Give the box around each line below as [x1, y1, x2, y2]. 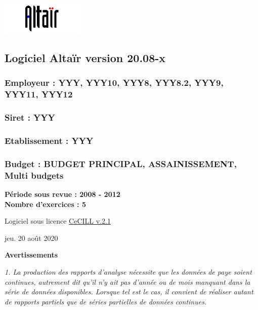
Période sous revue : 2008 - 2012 [5, 188, 120, 199]
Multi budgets [5, 169, 64, 181]
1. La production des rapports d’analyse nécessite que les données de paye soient [5, 266, 252, 277]
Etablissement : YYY [5, 134, 94, 146]
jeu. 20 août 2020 [5, 232, 58, 243]
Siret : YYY [5, 111, 55, 124]
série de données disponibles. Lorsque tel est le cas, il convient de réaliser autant [5, 286, 253, 297]
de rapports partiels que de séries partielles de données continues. [5, 296, 207, 306]
